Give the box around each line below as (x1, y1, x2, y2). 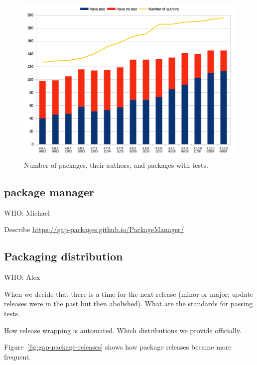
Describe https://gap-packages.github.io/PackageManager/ (4, 224, 184, 235)
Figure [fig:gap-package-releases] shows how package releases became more (4, 342, 232, 352)
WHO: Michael (4, 207, 50, 218)
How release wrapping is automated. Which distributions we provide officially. (4, 325, 242, 335)
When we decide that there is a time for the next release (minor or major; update (4, 288, 254, 299)
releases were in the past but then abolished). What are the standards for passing (4, 298, 253, 309)
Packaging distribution (4, 248, 123, 264)
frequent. (4, 351, 31, 362)
